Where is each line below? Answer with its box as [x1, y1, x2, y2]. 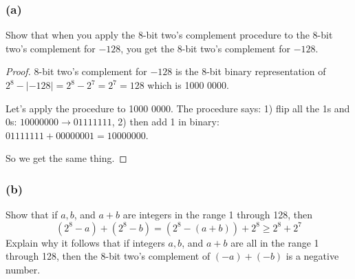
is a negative [286, 249, 339, 263]
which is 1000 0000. [147, 78, 229, 92]
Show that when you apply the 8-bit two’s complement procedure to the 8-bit [6, 28, 333, 42]
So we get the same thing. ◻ [6, 151, 127, 165]
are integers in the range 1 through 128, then [122, 207, 312, 222]
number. [6, 262, 41, 276]
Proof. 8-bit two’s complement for [6, 64, 147, 79]
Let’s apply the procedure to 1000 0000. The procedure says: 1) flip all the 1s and [6, 101, 350, 115]
